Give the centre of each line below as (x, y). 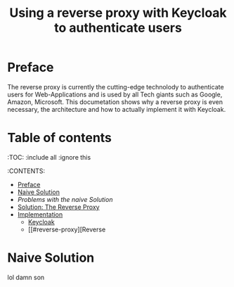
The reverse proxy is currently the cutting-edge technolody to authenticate (116, 87)
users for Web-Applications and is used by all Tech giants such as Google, (115, 94)
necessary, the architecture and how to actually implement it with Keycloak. (117, 109)
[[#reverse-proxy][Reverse (67, 229)
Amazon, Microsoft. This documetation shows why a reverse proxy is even (115, 102)
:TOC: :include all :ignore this (49, 157)
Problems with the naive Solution (65, 199)
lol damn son (26, 277)
